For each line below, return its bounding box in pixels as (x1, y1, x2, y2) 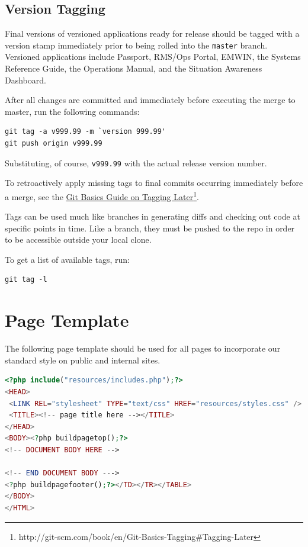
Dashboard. (5, 73, 46, 86)
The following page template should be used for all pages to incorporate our (5, 342, 281, 355)
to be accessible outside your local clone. (5, 233, 152, 246)
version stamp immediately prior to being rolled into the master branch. (5, 38, 268, 51)
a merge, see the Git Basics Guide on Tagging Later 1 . (5, 188, 199, 202)
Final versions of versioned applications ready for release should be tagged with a (5, 27, 300, 40)
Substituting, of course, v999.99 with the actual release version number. (5, 156, 267, 169)
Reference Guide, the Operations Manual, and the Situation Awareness (5, 62, 262, 75)
